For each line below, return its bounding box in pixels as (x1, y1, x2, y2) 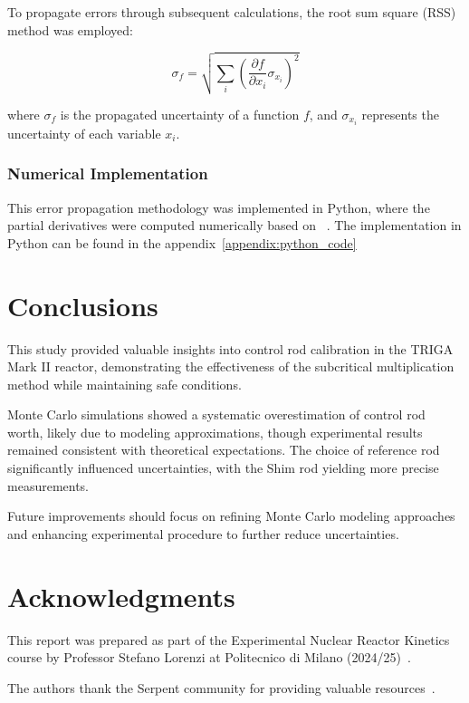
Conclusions (7, 286, 158, 323)
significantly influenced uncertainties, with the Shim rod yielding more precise (7, 458, 439, 477)
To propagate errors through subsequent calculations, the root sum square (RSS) (7, 3, 456, 21)
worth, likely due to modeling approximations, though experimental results (7, 422, 423, 441)
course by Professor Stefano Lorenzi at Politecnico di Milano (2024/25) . (7, 648, 411, 667)
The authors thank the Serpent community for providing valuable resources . (7, 678, 435, 697)
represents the (361, 104, 439, 123)
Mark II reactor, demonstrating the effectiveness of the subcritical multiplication (7, 357, 455, 376)
